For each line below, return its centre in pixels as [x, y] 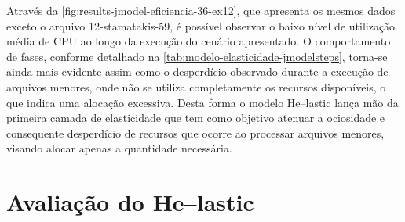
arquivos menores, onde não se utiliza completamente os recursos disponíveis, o [196, 86]
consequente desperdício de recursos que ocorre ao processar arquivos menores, [195, 132]
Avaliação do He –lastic [130, 202]
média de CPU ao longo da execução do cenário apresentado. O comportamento [199, 41]
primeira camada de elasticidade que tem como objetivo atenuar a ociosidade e [196, 118]
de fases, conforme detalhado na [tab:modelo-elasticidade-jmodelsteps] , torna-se [197, 56]
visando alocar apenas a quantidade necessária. [119, 148]
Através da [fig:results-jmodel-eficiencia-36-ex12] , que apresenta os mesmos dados [201, 10]
